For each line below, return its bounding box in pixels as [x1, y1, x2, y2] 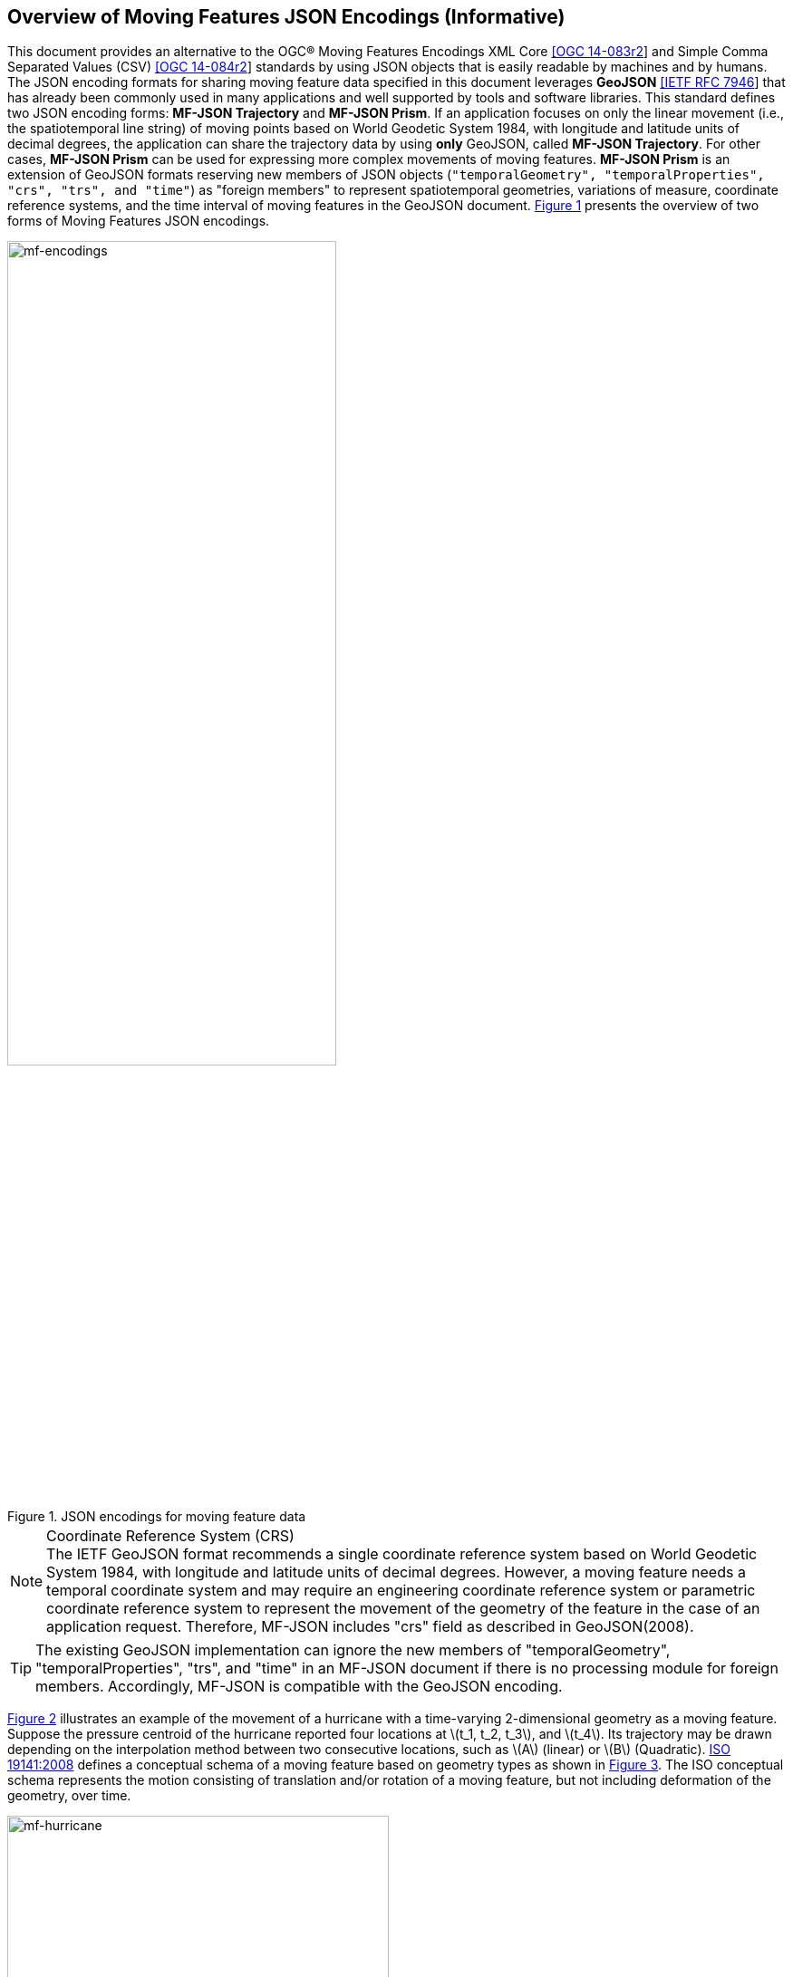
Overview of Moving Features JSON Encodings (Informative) [7, 5, 566, 28]
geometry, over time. [7, 1788, 131, 1804]
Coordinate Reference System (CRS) [46, 1527, 295, 1546]
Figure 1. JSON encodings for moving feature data [7, 1509, 306, 1525]
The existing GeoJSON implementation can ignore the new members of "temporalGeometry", [35, 1641, 671, 1660]
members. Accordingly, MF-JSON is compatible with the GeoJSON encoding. [35, 1677, 563, 1696]
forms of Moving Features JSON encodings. [7, 213, 270, 229]
